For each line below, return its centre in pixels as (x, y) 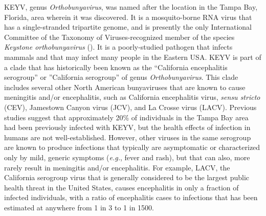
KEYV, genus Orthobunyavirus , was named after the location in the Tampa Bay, (131, 7)
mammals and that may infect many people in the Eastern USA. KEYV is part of (133, 57)
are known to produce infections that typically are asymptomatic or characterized (132, 147)
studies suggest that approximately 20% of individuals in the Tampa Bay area (126, 117)
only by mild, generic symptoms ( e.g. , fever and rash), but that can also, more (127, 157)
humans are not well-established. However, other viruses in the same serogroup (128, 137)
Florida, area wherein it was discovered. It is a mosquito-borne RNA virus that (128, 17)
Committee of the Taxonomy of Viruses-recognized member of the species (119, 37)
